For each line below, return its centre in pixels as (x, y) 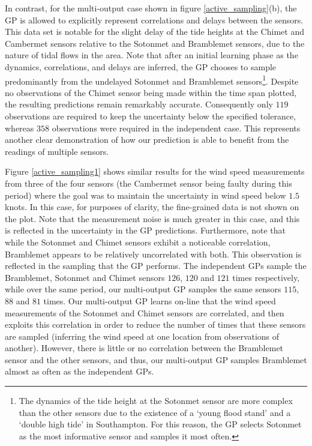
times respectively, (266, 277)
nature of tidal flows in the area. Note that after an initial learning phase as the (151, 55)
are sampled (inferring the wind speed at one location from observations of (142, 336)
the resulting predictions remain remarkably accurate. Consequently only (139, 104)
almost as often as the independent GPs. (79, 371)
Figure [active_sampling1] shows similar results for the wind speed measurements (155, 171)
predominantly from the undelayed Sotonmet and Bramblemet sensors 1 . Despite (152, 80)
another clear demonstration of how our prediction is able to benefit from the (147, 140)
